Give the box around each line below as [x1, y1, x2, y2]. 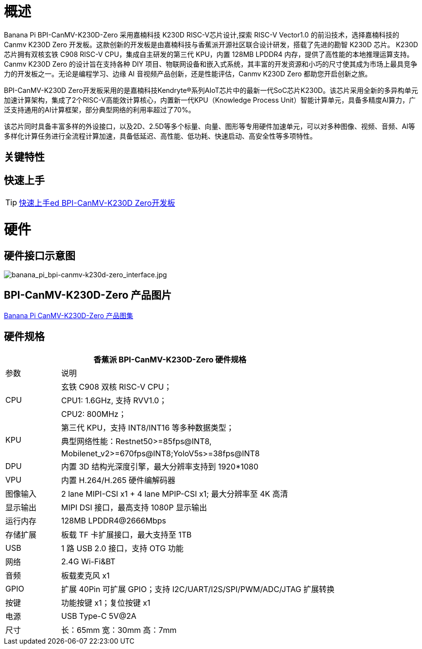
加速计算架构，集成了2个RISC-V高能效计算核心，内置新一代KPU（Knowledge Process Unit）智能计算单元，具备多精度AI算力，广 [4, 95, 416, 104]
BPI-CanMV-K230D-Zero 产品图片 [4, 289, 172, 302]
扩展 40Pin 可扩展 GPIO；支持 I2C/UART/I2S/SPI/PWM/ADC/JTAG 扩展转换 [61, 584, 335, 594]
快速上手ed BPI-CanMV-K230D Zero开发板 [19, 198, 175, 208]
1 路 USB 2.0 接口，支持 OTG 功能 [61, 543, 184, 553]
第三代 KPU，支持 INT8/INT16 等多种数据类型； [61, 422, 234, 433]
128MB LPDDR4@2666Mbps [61, 515, 167, 525]
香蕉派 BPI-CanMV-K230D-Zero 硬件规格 [93, 354, 247, 364]
